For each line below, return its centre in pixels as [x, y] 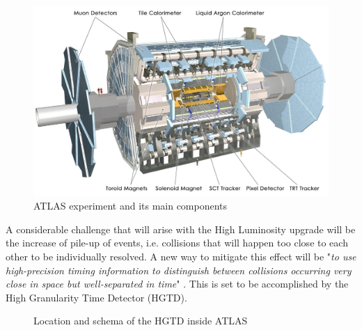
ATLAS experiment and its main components [131, 206]
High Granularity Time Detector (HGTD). [96, 297]
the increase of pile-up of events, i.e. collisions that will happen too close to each [177, 243]
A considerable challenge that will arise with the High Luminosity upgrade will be [181, 229]
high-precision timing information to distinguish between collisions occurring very [179, 270]
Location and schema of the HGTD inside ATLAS [141, 321]
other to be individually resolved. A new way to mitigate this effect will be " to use [181, 257]
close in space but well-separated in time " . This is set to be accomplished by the [177, 284]
